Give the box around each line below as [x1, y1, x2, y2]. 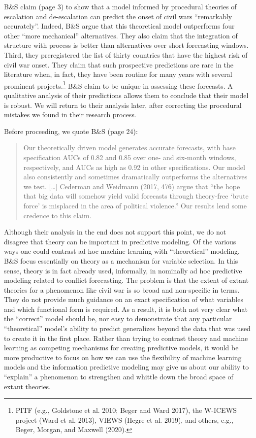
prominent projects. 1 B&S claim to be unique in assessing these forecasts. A [4, 79, 233, 91]
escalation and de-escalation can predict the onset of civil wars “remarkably [4, 11, 232, 21]
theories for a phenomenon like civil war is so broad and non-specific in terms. [4, 284, 240, 295]
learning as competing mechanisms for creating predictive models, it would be [4, 342, 239, 353]
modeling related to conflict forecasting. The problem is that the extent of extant [4, 275, 249, 285]
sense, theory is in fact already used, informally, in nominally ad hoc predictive [4, 265, 242, 275]
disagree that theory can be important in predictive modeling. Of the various [4, 236, 236, 246]
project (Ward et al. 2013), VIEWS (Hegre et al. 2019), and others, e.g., [15, 414, 234, 425]
